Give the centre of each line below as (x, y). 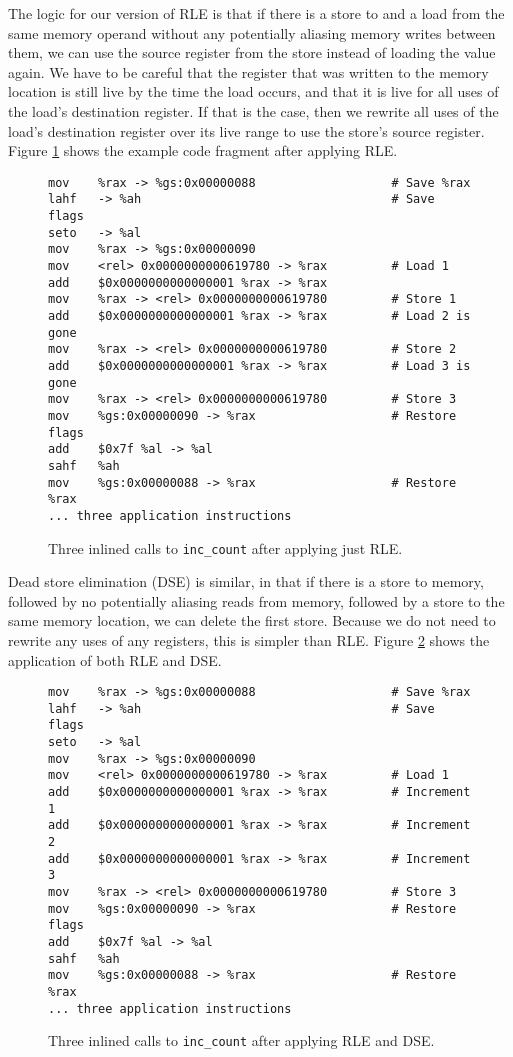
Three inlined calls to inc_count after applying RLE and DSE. (241, 1040)
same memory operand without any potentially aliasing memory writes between (252, 32)
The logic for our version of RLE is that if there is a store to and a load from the (256, 13)
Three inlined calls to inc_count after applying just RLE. (225, 547)
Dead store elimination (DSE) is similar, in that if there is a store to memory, (246, 581)
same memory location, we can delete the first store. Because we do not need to (252, 620)
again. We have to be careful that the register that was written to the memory (248, 71)
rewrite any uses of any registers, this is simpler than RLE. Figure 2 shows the (249, 639)
